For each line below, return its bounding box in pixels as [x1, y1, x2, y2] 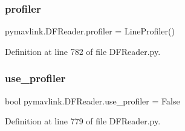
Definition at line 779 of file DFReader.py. [5, 115, 161, 127]
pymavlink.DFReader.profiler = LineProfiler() [5, 25, 175, 37]
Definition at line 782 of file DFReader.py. [5, 45, 161, 57]
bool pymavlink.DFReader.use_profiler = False [5, 94, 180, 107]
